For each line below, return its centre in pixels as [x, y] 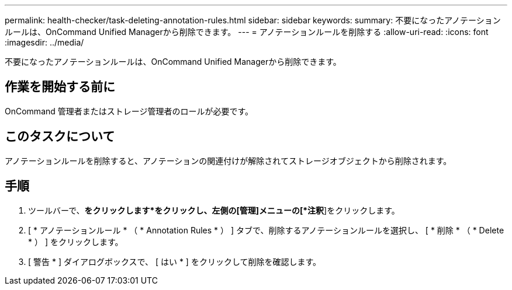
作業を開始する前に [60, 87]
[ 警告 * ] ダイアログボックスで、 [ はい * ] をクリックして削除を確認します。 [175, 261]
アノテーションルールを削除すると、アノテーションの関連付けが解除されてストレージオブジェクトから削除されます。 [228, 160]
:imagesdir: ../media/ [44, 42]
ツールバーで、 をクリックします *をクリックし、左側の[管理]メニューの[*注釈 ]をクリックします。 [214, 210]
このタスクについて [60, 137]
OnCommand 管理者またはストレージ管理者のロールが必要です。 [129, 111]
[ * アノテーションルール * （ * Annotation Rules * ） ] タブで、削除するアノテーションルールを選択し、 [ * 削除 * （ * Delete [266, 230]
